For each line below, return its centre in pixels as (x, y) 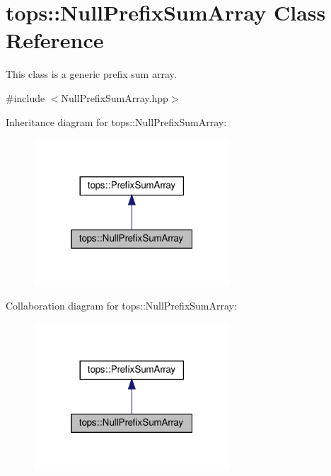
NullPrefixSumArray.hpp (115, 97)
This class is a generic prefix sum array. (91, 74)
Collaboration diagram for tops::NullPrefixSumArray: (121, 306)
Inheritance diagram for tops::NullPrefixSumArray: (116, 121)
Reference (55, 40)
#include (25, 97)
